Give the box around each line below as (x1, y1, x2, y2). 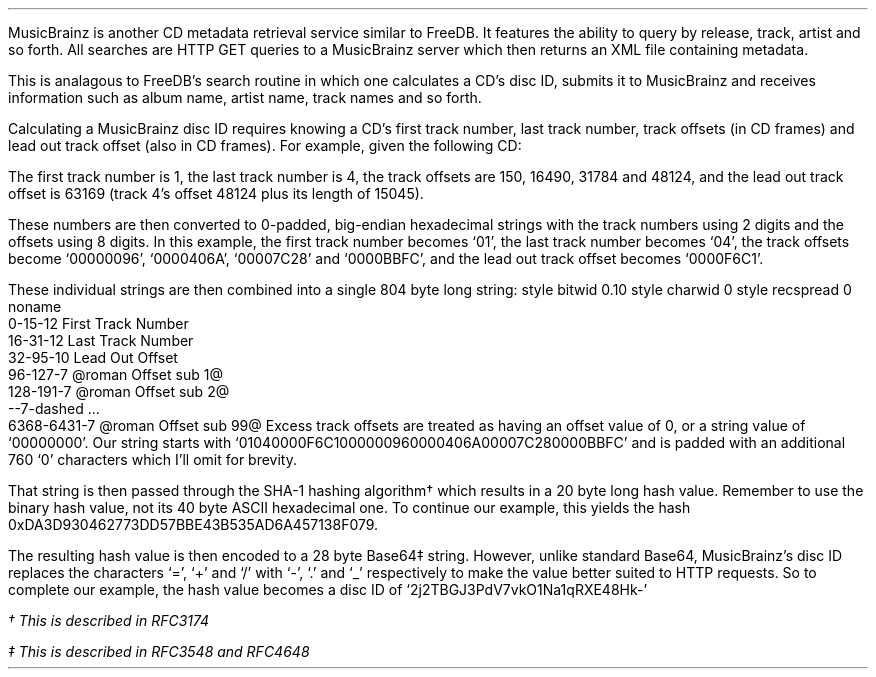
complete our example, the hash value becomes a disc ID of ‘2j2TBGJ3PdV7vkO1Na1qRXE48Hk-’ (8, 581, 648, 598)
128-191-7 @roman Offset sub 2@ (8, 383, 230, 400)
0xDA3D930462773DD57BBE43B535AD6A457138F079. (8, 516, 379, 533)
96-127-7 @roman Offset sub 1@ (8, 366, 223, 383)
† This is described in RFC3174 (8, 612, 210, 629)
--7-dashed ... (8, 400, 100, 417)
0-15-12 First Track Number (8, 315, 189, 332)
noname (8, 298, 62, 315)
